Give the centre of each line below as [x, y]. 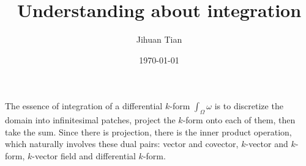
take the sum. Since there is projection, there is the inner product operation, [148, 132]
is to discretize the [249, 106]
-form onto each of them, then [239, 120]
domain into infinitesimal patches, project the [90, 120]
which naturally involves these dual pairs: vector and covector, [122, 144]
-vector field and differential [84, 155]
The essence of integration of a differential [84, 106]
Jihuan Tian [159, 39]
